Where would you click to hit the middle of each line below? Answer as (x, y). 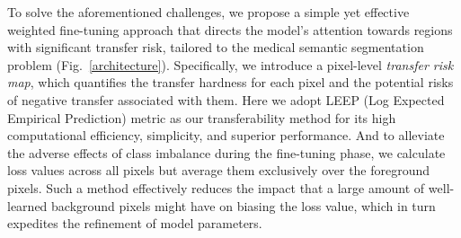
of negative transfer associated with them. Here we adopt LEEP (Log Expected (226, 99)
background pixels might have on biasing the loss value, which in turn (244, 205)
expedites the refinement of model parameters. (135, 223)
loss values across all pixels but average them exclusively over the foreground (219, 170)
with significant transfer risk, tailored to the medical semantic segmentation (216, 47)
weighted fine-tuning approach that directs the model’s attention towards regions (230, 29)
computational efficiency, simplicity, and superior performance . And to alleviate (226, 135)
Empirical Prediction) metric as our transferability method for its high (202, 117)
